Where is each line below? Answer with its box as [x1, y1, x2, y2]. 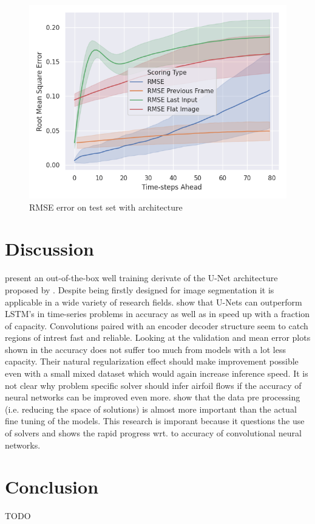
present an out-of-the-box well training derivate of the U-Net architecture [5, 271, 278, 284]
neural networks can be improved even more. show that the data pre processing [5, 391, 300, 403]
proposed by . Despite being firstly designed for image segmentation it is [5, 283, 274, 296]
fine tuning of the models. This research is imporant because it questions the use [5, 414, 305, 427]
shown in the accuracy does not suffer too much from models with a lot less [5, 343, 286, 355]
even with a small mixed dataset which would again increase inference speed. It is [5, 367, 308, 380]
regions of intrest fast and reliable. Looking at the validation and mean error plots [5, 331, 311, 344]
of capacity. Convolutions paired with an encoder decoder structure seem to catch [5, 319, 308, 332]
